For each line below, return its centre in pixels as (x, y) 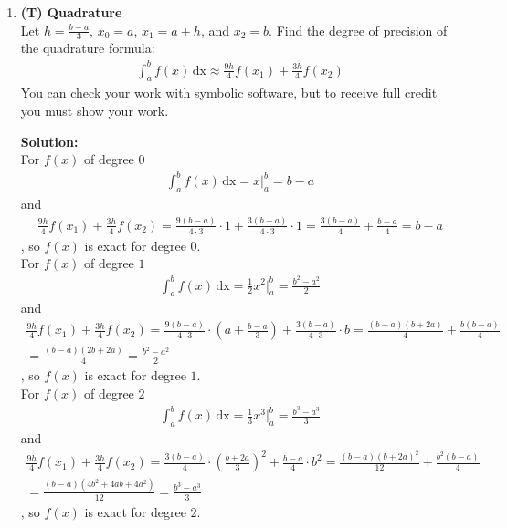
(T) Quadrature (71, 12)
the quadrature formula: (88, 48)
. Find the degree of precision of (358, 30)
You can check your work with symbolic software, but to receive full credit (229, 93)
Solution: (49, 141)
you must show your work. (95, 110)
